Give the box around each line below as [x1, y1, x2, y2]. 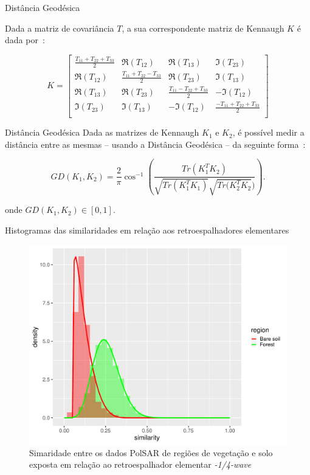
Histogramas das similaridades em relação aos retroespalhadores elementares [5, 223, 289, 236]
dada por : [5, 33, 45, 46]
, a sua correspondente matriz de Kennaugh [122, 21, 284, 34]
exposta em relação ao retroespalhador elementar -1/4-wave [29, 458, 252, 471]
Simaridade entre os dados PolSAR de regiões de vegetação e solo [29, 446, 273, 459]
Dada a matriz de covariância [5, 21, 114, 34]
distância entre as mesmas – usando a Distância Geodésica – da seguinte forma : [5, 137, 306, 150]
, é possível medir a [232, 126, 305, 139]
